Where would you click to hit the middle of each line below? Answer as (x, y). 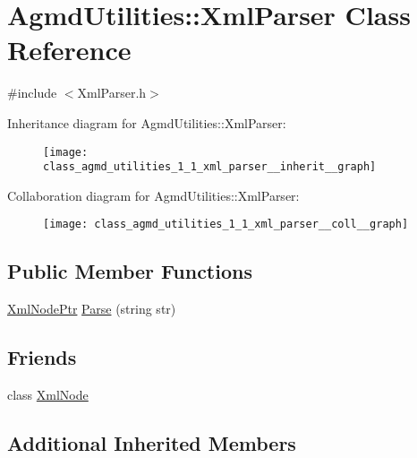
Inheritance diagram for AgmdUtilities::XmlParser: (147, 122)
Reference (69, 50)
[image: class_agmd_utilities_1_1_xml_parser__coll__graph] (226, 225)
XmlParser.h (112, 93)
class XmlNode (48, 395)
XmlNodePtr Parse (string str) (92, 309)
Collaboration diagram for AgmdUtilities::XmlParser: (153, 195)
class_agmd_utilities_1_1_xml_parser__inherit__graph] (210, 167)
